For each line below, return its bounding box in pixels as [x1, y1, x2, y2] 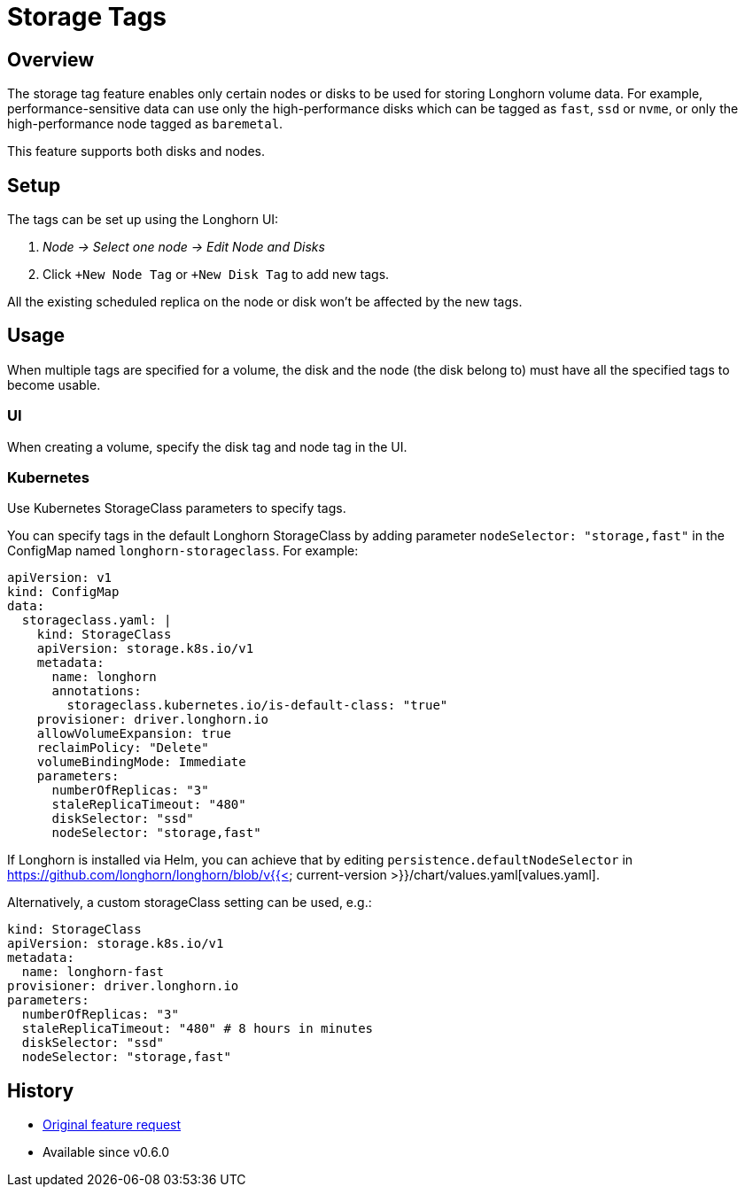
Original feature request [43, 1117, 182, 1133]
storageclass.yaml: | [21, 613, 172, 628]
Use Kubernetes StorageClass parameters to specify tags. [7, 500, 346, 516]
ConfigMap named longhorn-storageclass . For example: [7, 543, 359, 559]
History [7, 1079, 74, 1102]
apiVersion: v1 [7, 570, 113, 585]
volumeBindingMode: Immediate [36, 755, 246, 770]
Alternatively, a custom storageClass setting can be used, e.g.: [7, 895, 372, 911]
